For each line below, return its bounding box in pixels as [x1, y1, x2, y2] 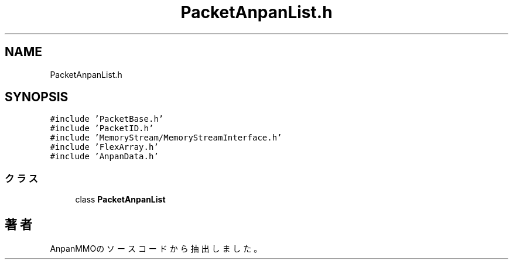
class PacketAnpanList [75, 194, 166, 205]
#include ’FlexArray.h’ [50, 142, 159, 152]
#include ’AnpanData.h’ [50, 152, 159, 162]
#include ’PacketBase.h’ [50, 114, 164, 124]
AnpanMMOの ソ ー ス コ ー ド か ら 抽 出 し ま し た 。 [50, 244, 262, 254]
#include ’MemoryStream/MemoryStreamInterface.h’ [50, 133, 282, 143]
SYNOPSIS [5, 90, 69, 105]
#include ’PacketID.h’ [50, 124, 154, 133]
